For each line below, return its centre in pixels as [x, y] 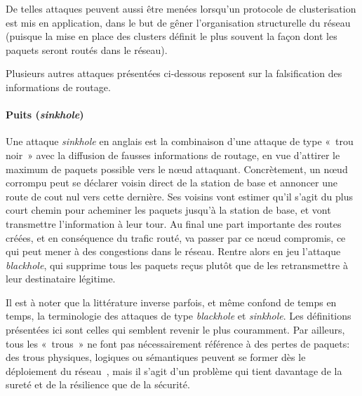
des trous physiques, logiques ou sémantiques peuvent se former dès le [156, 357]
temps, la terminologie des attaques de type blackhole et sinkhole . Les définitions [179, 316]
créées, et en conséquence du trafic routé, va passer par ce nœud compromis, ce [176, 237]
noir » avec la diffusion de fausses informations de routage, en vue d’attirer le [173, 155]
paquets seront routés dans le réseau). [87, 49]
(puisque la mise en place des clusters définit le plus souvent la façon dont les [172, 36]
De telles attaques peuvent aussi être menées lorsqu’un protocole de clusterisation [181, 8]
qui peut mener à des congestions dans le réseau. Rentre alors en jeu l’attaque [173, 251]
